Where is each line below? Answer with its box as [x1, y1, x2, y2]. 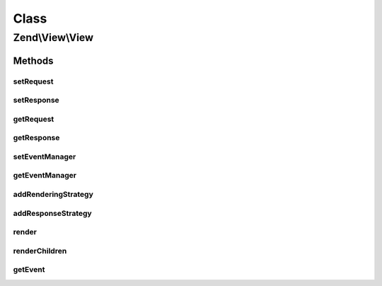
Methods [13, 55, 54, 67]
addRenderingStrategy [13, 189, 93, 199]
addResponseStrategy [13, 208, 92, 218]
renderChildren [13, 246, 67, 256]
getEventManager [13, 171, 77, 181]
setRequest [13, 76, 54, 86]
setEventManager [13, 151, 76, 161]
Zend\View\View [13, 31, 94, 44]
